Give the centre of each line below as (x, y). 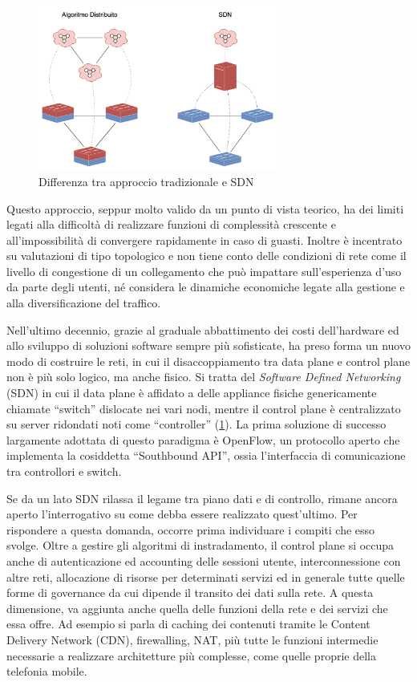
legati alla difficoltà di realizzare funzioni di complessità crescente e (171, 224)
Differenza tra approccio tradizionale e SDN (146, 181)
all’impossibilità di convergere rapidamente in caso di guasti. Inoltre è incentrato (204, 240)
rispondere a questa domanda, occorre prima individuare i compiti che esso (191, 529)
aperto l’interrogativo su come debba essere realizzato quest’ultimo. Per (182, 514)
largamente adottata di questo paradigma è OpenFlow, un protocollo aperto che (203, 439)
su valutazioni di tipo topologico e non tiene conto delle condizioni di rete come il (206, 256)
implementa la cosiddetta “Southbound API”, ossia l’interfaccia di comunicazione (206, 455)
